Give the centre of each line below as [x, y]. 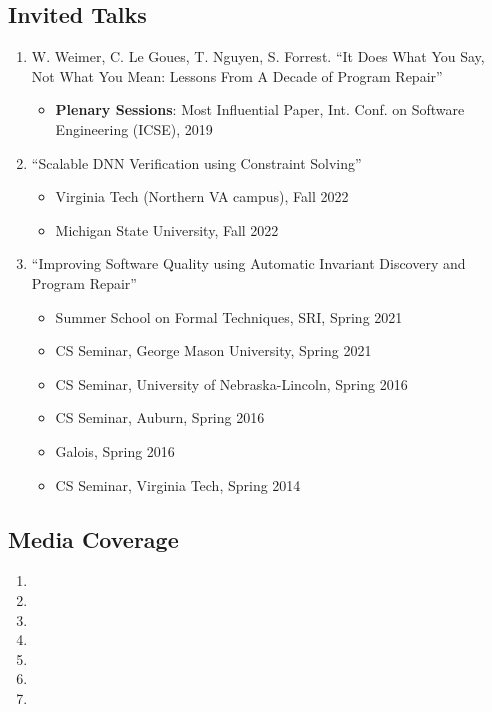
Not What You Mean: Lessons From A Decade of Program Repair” [237, 75]
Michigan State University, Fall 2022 [167, 229]
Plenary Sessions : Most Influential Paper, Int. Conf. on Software [260, 109]
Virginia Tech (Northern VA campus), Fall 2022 [202, 196]
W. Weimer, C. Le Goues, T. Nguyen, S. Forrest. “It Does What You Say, [258, 56]
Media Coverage [93, 538]
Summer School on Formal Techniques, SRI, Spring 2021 [229, 316]
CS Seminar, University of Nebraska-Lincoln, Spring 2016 [231, 383]
